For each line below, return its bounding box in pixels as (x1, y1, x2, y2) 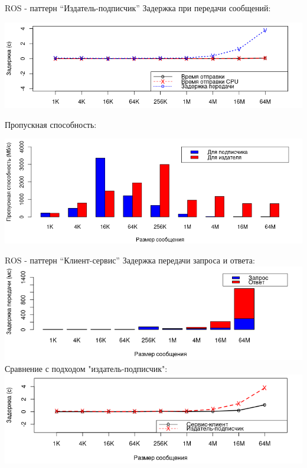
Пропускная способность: (5, 118, 97, 130)
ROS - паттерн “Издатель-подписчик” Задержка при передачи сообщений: (5, 2, 271, 14)
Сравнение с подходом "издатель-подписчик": (5, 362, 168, 374)
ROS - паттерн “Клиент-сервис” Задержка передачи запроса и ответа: (5, 254, 255, 266)
